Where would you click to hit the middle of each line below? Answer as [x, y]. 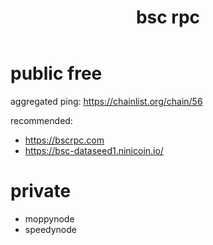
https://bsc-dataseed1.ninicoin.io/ [94, 150]
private [41, 191]
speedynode [50, 229]
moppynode [49, 218]
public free [56, 73]
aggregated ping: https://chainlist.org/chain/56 [106, 101]
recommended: [41, 120]
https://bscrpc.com [64, 140]
